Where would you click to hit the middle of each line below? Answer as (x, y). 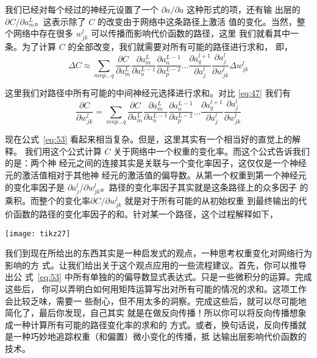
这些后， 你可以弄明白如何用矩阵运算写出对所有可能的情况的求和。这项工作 (156, 288)
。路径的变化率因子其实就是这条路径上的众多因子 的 (204, 187)
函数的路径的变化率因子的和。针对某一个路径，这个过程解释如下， (145, 213)
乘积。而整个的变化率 (48, 200)
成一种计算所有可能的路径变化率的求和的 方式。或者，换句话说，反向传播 (151, 324)
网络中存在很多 (43, 33)
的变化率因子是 (35, 187)
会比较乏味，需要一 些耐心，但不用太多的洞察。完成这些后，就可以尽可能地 (156, 300)
